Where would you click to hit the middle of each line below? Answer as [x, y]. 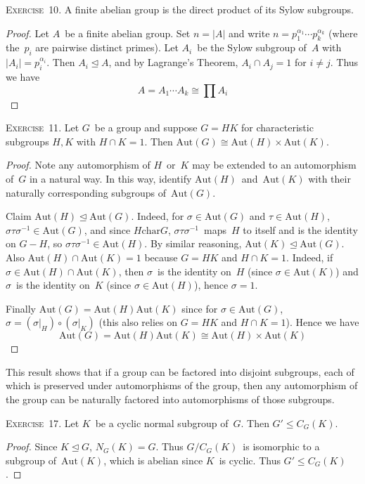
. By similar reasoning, [193, 243]
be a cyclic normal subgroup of [162, 423]
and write [249, 33]
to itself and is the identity [300, 229]
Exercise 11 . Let [43, 127]
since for [200, 308]
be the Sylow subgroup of [252, 47]
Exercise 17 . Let [43, 423]
